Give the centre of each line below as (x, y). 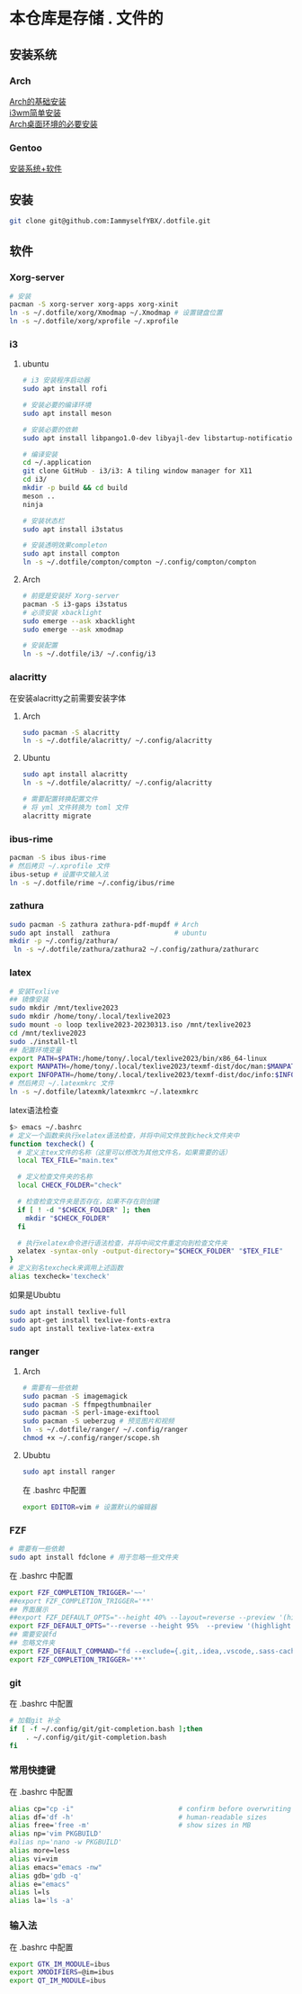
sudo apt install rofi (65, 389)
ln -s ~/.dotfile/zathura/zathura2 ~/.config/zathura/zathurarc (136, 950)
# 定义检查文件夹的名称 (55, 1177)
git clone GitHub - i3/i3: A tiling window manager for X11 (137, 471)
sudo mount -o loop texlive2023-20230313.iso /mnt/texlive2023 (130, 1025)
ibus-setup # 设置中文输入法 (59, 875)
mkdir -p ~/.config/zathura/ (64, 941)
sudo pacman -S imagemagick (75, 1396)
